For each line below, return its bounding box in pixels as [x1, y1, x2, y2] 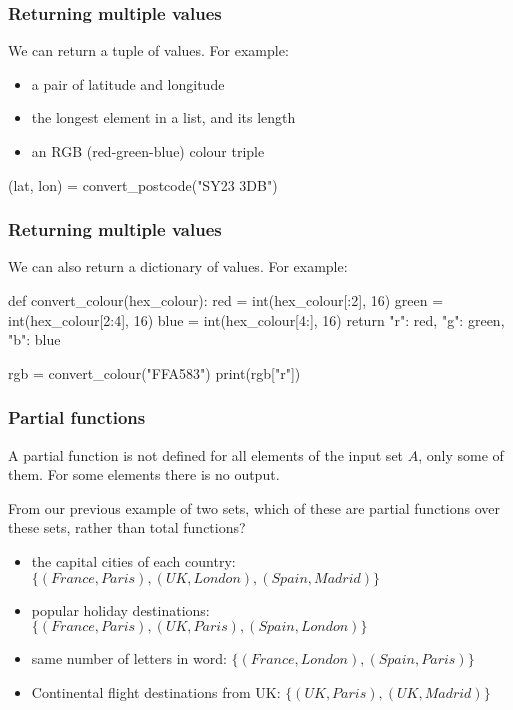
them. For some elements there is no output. [8, 464, 280, 485]
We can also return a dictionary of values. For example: [8, 256, 348, 277]
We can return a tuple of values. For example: [8, 40, 289, 61]
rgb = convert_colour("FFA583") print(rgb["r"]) [8, 362, 301, 383]
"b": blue [8, 329, 61, 350]
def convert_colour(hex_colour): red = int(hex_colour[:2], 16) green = [8, 290, 444, 310]
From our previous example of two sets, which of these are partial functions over [8, 497, 500, 518]
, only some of [418, 444, 504, 465]
